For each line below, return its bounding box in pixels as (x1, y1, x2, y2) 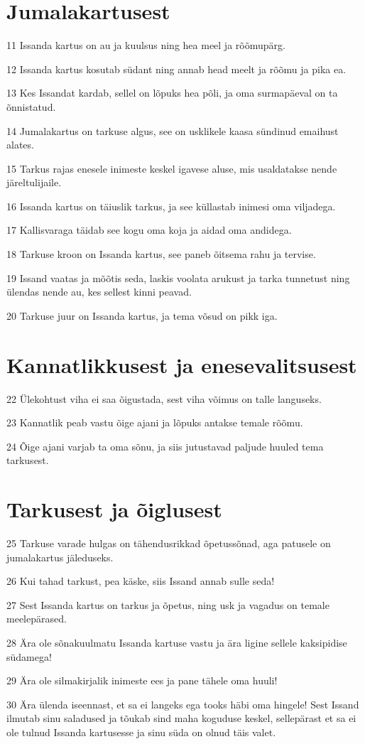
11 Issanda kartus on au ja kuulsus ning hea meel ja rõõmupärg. (6, 38, 285, 53)
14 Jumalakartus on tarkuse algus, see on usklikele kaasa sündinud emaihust (6, 123, 339, 138)
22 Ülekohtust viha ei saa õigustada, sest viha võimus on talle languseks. (6, 391, 322, 406)
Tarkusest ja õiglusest (6, 495, 222, 524)
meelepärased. (6, 611, 67, 626)
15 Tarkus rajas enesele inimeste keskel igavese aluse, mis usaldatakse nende (6, 161, 337, 176)
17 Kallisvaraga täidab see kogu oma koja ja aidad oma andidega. (6, 222, 292, 237)
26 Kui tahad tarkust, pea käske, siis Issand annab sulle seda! (6, 573, 275, 588)
